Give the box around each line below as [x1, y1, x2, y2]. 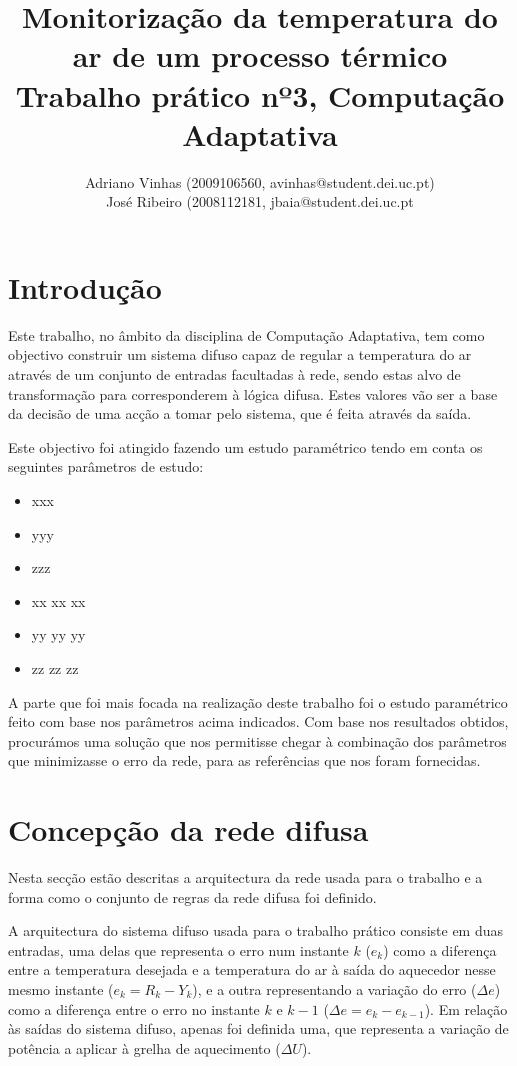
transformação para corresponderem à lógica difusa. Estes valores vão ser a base [8, 383, 498, 404]
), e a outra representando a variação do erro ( [192, 979, 477, 999]
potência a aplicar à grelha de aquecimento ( [8, 1037, 281, 1058]
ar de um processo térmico [72, 35, 448, 76]
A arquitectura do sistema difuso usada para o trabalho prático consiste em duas [8, 920, 504, 941]
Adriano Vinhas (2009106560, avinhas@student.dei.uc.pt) [85, 171, 435, 192]
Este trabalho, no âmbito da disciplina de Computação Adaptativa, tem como [8, 324, 485, 345]
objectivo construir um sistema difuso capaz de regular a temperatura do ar [8, 344, 472, 365]
